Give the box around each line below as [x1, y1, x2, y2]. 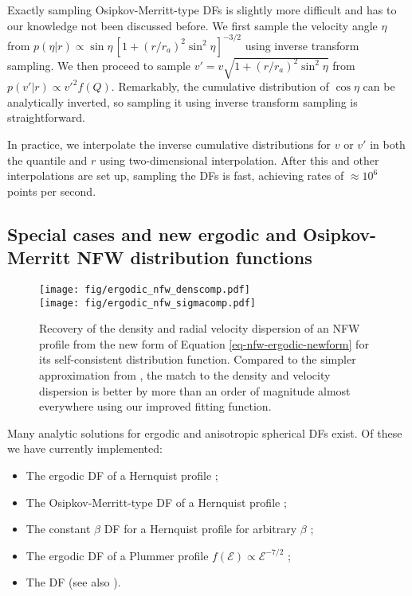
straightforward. [7, 109, 85, 126]
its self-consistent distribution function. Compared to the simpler [39, 351, 356, 368]
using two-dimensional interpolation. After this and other [100, 151, 379, 168]
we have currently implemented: [7, 440, 163, 457]
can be [363, 78, 395, 95]
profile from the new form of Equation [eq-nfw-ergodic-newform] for [39, 335, 369, 352]
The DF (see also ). [26, 574, 121, 590]
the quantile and [7, 151, 88, 168]
